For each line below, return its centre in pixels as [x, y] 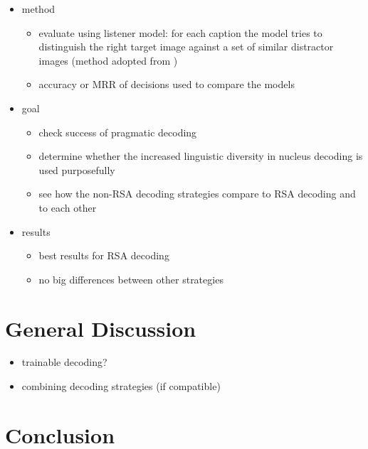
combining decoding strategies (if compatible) [121, 386]
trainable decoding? [64, 362]
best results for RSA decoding [104, 255]
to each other [68, 207]
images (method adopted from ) [108, 60]
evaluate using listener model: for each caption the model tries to [180, 32]
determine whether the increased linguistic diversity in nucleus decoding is [201, 156]
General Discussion [101, 328]
